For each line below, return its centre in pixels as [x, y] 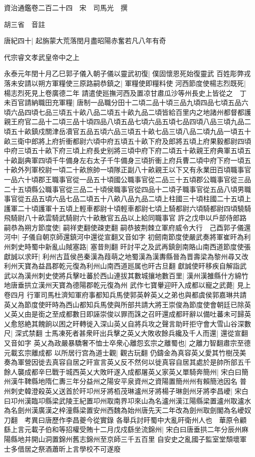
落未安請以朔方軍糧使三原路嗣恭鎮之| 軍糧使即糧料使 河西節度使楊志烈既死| [125, 83]
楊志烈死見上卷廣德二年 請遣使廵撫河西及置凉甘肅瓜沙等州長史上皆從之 [118, 93]
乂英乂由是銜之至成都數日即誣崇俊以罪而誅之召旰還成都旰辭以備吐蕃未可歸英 [127, 314]
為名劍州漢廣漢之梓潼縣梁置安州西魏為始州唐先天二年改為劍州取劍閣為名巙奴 [127, 410]
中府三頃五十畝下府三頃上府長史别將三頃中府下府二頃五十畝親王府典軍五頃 [124, 150]
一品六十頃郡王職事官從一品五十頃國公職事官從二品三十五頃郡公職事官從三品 [127, 179]
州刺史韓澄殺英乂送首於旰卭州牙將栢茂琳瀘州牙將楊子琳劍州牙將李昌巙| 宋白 [126, 390]
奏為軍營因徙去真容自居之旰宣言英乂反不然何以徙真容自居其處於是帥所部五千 [127, 362]
